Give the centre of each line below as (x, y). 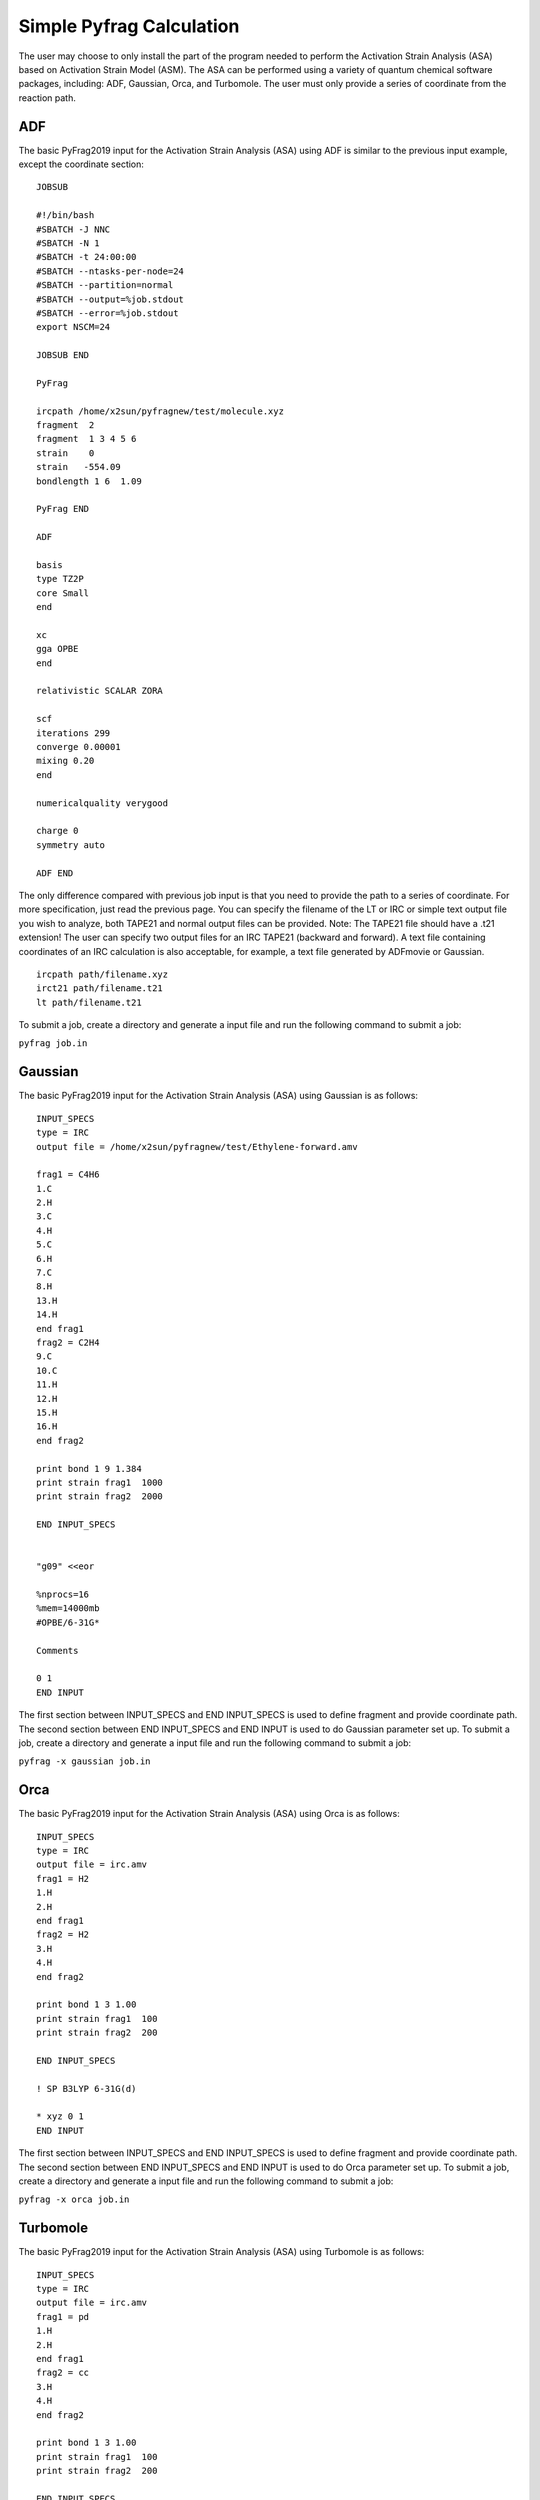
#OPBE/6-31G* (68, 1622)
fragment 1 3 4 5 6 (86, 439)
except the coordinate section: (81, 164)
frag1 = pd (63, 2316)
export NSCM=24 (73, 327)
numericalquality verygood (102, 803)
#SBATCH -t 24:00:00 (86, 257)
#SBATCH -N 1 (68, 243)
